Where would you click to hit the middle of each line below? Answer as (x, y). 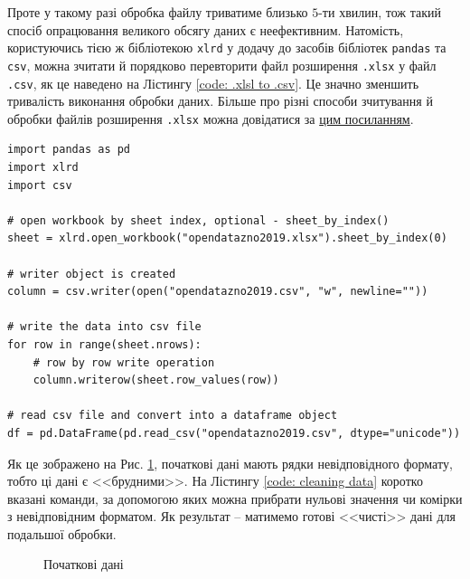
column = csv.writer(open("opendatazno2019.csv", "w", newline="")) (218, 292)
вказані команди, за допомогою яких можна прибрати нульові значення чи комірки (235, 498)
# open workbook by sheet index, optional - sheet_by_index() (198, 220)
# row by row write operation (124, 362)
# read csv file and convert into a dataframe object (173, 416)
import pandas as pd (69, 150)
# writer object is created (92, 274)
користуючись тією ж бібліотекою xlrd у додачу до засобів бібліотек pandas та (227, 47)
